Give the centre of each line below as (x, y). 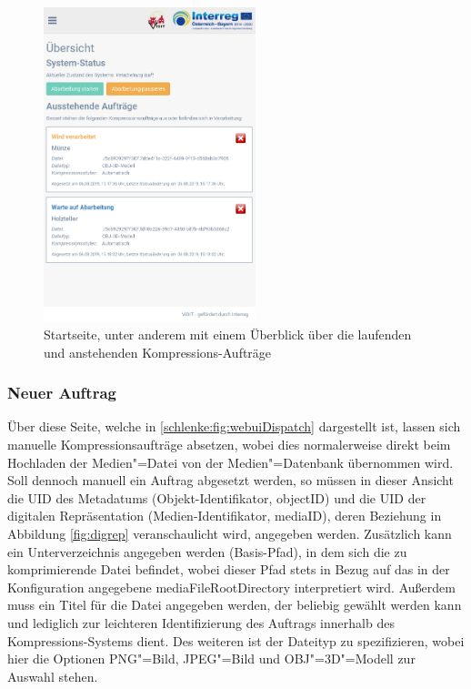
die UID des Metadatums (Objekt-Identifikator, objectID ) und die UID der (217, 497)
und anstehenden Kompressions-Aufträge (158, 352)
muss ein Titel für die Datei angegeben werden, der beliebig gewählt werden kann (235, 605)
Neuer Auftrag (62, 393)
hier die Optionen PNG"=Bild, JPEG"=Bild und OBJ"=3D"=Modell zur (211, 659)
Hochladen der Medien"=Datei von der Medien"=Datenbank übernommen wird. (230, 462)
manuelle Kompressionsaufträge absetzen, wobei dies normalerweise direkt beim (229, 444)
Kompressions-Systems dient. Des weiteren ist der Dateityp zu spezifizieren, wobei (236, 640)
